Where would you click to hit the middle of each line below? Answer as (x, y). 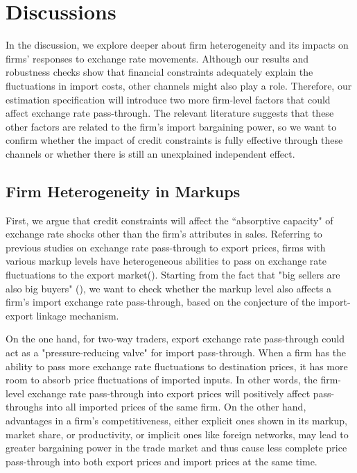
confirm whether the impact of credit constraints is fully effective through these (174, 140)
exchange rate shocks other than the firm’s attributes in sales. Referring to (164, 234)
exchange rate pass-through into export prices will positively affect (169, 393)
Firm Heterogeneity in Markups (123, 191)
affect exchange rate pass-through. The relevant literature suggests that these (170, 113)
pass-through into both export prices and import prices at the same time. (162, 461)
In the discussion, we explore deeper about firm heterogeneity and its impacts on (177, 45)
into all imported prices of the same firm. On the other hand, (176, 407)
